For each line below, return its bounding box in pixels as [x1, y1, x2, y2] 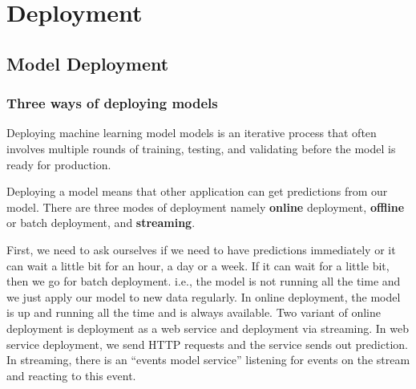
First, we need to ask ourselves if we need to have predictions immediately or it [6, 241, 396, 257]
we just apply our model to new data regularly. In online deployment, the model [6, 288, 401, 305]
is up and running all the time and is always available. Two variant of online [6, 304, 381, 321]
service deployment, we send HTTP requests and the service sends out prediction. [6, 335, 408, 352]
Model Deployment [6, 51, 169, 75]
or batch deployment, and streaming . [6, 214, 196, 231]
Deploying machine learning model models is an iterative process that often [6, 124, 377, 141]
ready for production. [6, 156, 111, 172]
